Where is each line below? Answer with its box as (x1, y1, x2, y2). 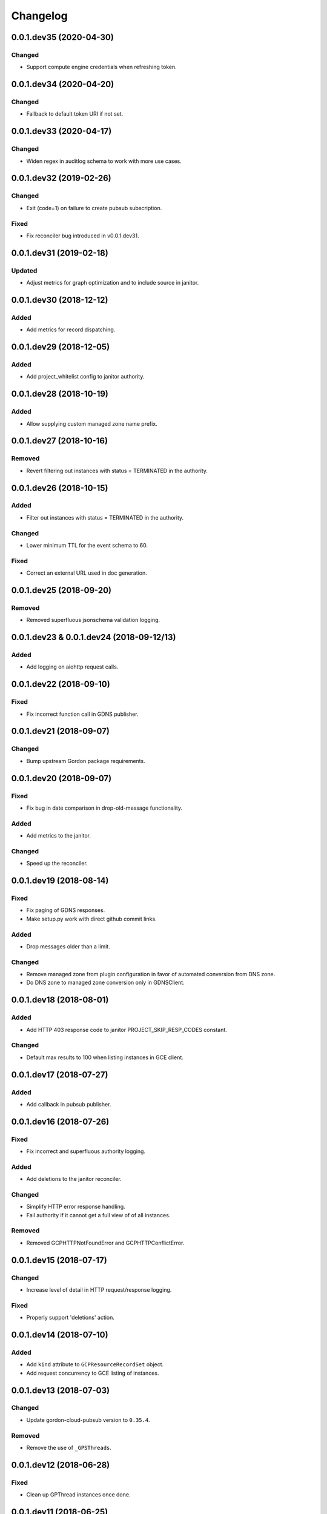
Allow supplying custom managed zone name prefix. (26, 420, 157, 427)
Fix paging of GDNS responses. (26, 907, 105, 914)
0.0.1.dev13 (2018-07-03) (11, 1385, 110, 1395)
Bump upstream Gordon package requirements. (26, 757, 145, 764)
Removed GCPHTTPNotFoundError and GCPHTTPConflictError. (26, 1239, 185, 1246)
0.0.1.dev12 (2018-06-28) (11, 1459, 110, 1470)
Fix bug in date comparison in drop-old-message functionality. (26, 804, 183, 812)
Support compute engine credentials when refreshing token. (26, 64, 177, 71)
